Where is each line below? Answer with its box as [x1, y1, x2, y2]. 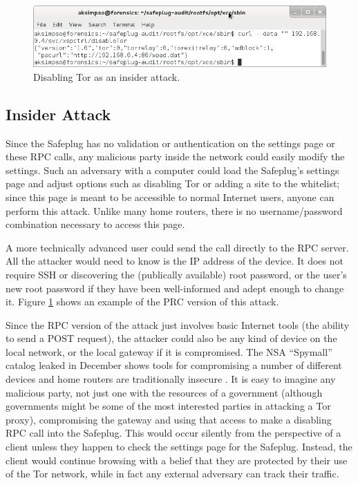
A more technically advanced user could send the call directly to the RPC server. [6, 240, 349, 254]
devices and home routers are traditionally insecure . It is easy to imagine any [6, 372, 336, 386]
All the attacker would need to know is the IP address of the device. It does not [6, 254, 343, 268]
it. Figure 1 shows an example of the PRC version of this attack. [6, 294, 279, 309]
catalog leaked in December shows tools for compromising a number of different [6, 358, 342, 372]
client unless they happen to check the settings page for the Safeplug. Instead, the [6, 439, 352, 454]
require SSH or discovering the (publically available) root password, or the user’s [6, 267, 347, 281]
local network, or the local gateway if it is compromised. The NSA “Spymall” [6, 344, 332, 359]
